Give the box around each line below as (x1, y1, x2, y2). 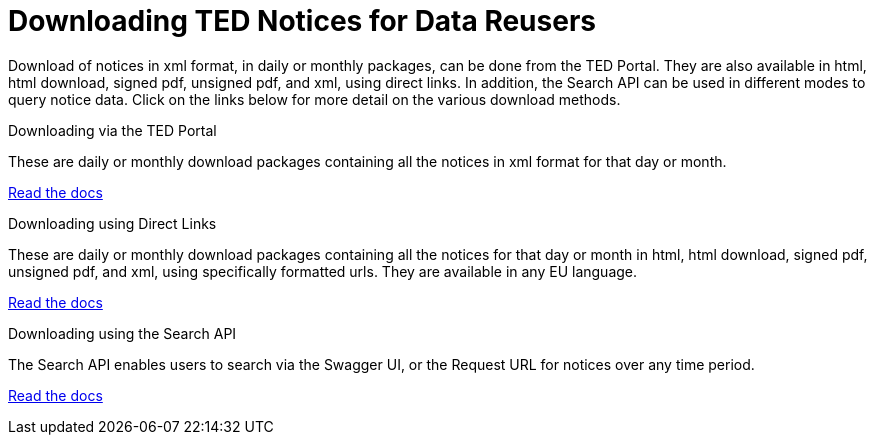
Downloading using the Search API (8, 324, 237, 342)
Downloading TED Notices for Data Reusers (8, 4, 596, 38)
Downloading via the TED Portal (8, 121, 217, 139)
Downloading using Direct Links (8, 214, 217, 232)
